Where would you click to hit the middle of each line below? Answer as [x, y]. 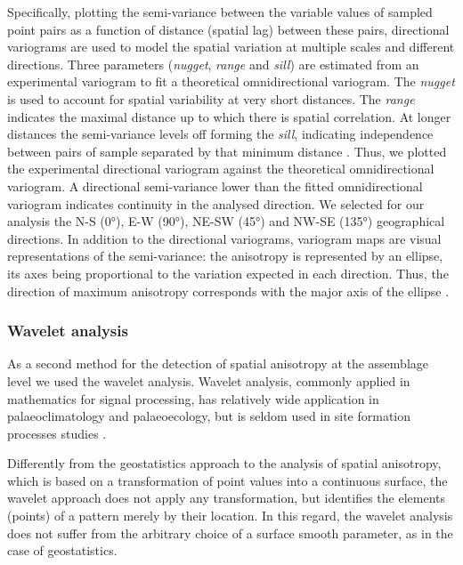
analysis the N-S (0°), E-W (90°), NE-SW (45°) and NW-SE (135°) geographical [226, 221]
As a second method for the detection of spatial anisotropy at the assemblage [218, 363]
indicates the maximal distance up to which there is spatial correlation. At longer [229, 116]
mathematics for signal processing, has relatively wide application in [193, 398]
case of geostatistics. [62, 550]
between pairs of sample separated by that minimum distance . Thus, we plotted [227, 151]
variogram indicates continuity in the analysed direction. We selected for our [216, 203]
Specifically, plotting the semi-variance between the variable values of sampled [220, 12]
